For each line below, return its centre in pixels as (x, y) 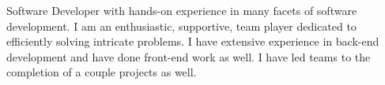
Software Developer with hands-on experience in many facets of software (182, 10)
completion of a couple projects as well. (102, 72)
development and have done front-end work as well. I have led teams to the (189, 56)
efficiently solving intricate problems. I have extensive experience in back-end (193, 41)
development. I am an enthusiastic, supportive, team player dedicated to (181, 26)
